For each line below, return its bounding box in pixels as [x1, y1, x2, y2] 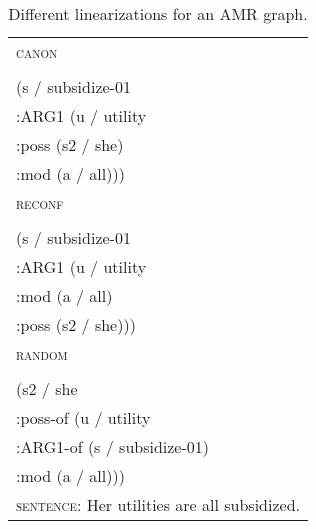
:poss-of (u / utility [16, 406, 151, 429]
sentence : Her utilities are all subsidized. [16, 493, 301, 516]
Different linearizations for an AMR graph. [8, 2, 308, 25]
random [16, 342, 68, 365]
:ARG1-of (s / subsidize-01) [16, 435, 210, 458]
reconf [16, 191, 64, 214]
